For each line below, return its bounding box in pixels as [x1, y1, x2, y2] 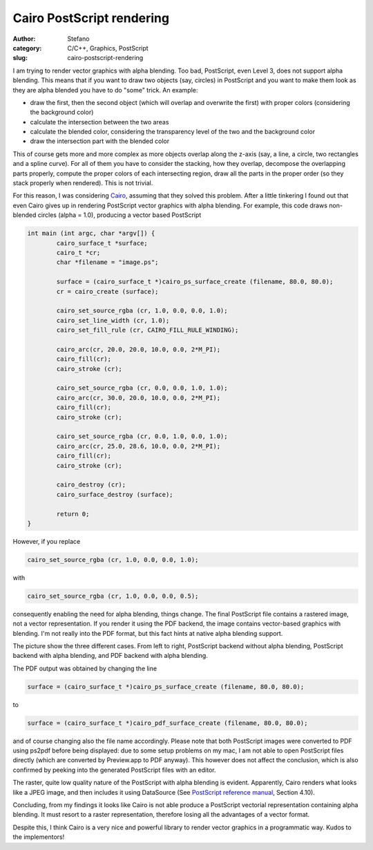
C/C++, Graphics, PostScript [67, 44, 149, 52]
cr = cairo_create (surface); [56, 287, 159, 295]
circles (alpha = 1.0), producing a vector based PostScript [37, 211, 202, 219]
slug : [12, 54, 28, 62]
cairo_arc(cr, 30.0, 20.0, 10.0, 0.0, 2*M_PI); [56, 394, 221, 402]
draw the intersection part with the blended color [30, 137, 169, 145]
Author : [12, 35, 36, 43]
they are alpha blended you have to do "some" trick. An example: [12, 86, 198, 94]
